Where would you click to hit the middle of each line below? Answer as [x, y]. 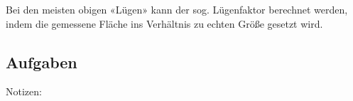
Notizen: [24, 91]
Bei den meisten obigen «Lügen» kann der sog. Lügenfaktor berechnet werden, [177, 9]
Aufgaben [42, 62]
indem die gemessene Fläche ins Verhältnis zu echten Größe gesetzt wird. [164, 23]
